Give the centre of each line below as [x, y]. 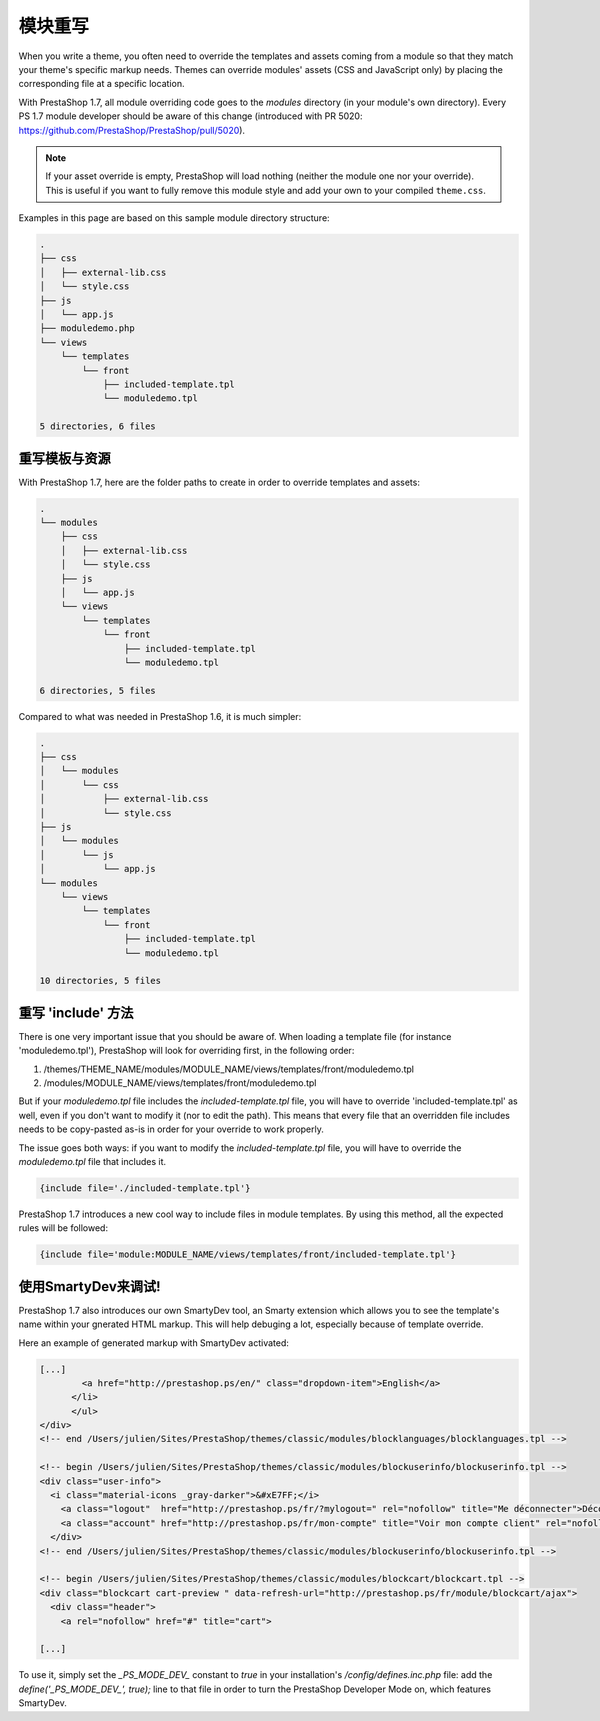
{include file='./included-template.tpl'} [145, 1188]
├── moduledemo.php [87, 328]
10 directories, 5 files [100, 981]
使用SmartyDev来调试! [89, 1286]
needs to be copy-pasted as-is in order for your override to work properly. [171, 1129]
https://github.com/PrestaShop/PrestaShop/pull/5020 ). [131, 130]
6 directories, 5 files [98, 690]
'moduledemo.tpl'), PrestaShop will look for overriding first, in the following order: [186, 1051]
